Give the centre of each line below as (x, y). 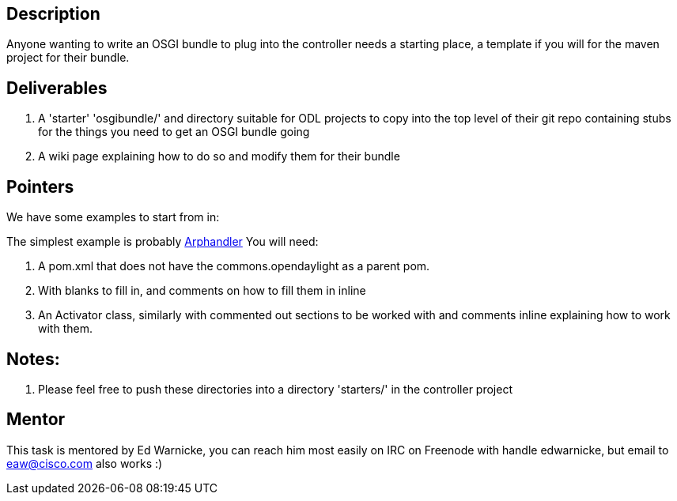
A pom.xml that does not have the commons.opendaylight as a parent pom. (234, 266)
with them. (65, 329)
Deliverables (57, 88)
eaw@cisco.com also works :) (85, 463)
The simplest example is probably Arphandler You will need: (163, 242)
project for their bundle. (68, 58)
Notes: (33, 359)
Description (53, 14)
